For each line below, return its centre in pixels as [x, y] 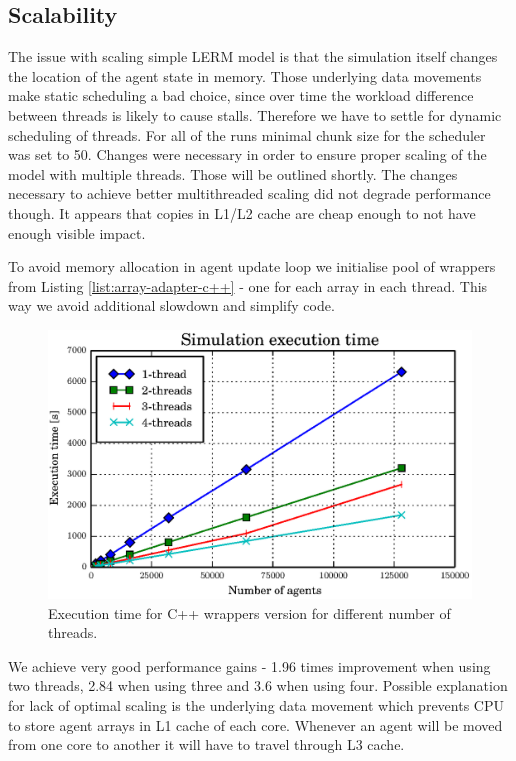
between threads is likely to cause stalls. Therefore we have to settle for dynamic [255, 114]
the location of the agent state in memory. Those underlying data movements [245, 75]
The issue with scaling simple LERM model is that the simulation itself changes [253, 56]
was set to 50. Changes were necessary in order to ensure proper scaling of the [247, 154]
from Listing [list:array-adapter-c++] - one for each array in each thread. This [248, 285]
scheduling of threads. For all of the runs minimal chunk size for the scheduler [247, 134]
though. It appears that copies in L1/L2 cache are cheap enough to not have [242, 212]
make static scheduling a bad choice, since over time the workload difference [241, 95]
